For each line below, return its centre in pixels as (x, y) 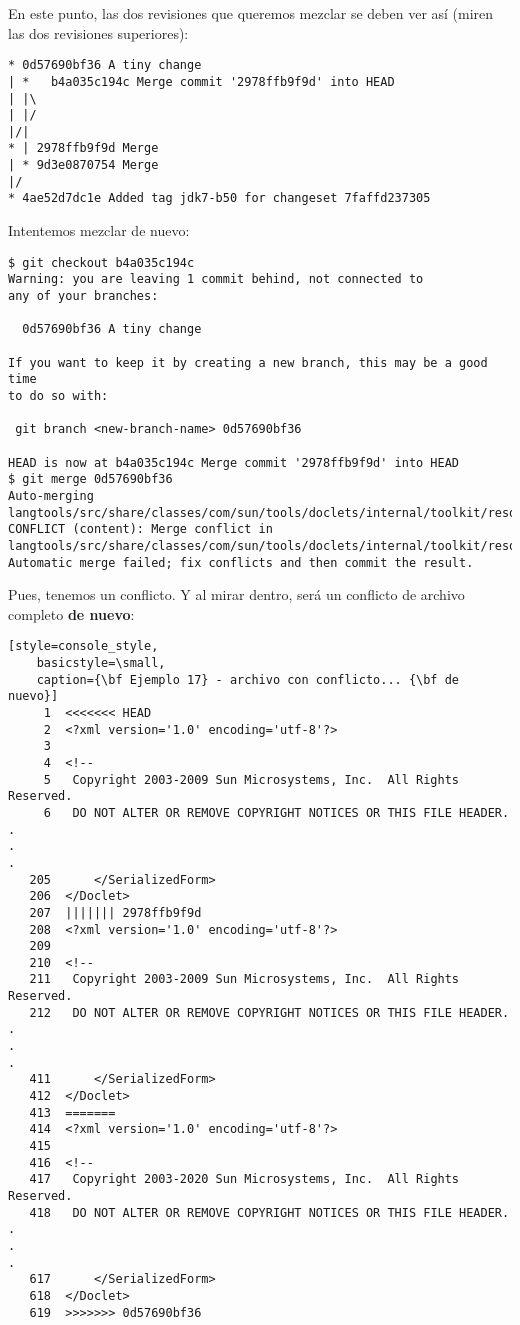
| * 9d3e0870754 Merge (83, 165)
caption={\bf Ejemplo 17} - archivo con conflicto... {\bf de (248, 679)
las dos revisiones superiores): (98, 32)
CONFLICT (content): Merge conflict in (140, 529)
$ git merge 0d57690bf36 (90, 479)
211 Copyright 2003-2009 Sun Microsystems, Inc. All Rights (244, 979)
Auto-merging (51, 495)
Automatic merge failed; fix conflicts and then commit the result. (241, 562)
